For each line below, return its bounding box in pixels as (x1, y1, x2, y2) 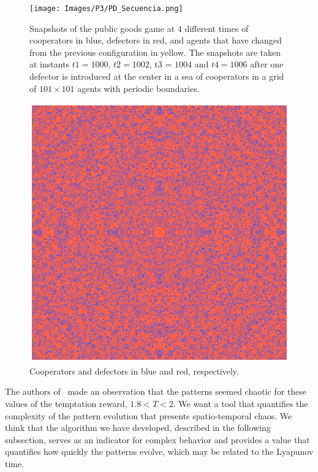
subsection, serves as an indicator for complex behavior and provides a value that (5, 433, 310, 446)
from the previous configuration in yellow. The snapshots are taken (29, 45, 281, 58)
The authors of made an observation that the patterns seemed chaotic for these (5, 385, 307, 398)
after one (250, 58, 284, 70)
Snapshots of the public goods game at (29, 21, 175, 34)
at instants (29, 58, 70, 70)
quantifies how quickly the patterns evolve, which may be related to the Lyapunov (5, 445, 314, 458)
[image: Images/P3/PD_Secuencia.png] (29, 4, 183, 13)
